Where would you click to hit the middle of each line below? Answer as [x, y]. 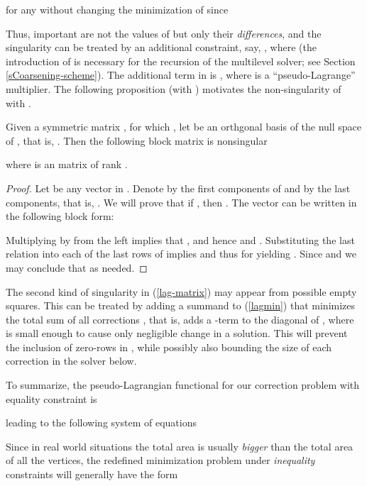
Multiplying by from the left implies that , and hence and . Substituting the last [180, 239]
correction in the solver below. [71, 361]
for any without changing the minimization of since [117, 9]
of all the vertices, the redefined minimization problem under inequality [160, 460]
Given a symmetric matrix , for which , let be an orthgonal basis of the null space [184, 127]
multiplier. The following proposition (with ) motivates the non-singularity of [174, 88]
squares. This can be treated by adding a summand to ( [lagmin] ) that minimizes [181, 305]
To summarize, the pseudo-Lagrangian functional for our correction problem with [183, 385]
